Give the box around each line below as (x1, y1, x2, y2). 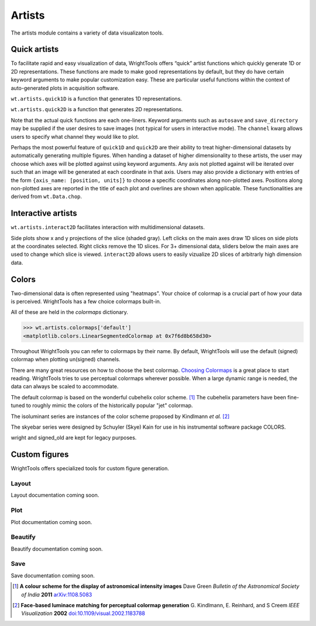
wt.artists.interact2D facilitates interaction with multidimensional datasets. (11, 224, 205, 231)
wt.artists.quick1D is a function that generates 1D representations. (11, 95, 183, 102)
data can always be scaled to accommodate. (11, 383, 119, 390)
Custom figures (11, 450, 69, 460)
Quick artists (11, 45, 59, 54)
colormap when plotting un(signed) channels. (11, 356, 121, 363)
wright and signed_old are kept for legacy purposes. (11, 434, 137, 442)
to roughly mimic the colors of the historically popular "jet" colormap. (26, 402, 193, 409)
